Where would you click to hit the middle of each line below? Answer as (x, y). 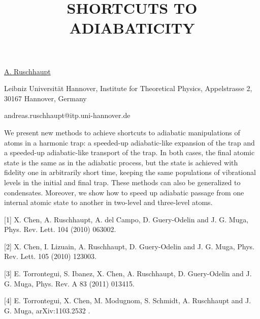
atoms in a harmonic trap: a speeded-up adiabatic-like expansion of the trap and (129, 142)
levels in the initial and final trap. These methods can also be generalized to (122, 182)
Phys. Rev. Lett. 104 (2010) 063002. (60, 229)
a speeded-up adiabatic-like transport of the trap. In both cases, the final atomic (129, 152)
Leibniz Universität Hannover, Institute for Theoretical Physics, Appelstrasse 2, (128, 88)
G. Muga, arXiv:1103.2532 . (47, 310)
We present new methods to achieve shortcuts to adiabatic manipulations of (122, 132)
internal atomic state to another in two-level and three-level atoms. (108, 202)
